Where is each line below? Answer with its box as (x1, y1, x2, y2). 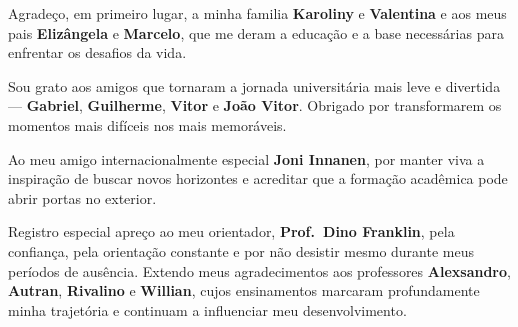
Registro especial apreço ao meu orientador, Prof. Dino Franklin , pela (8, 221, 455, 242)
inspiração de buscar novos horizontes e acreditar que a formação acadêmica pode (8, 168, 508, 189)
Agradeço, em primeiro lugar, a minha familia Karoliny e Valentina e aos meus (8, 3, 507, 23)
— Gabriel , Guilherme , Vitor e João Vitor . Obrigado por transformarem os (8, 95, 502, 116)
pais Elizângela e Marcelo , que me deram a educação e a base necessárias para (8, 22, 504, 43)
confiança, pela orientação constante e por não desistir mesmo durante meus (8, 240, 475, 261)
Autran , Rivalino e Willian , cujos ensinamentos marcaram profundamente (8, 280, 480, 301)
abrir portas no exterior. (8, 187, 157, 208)
